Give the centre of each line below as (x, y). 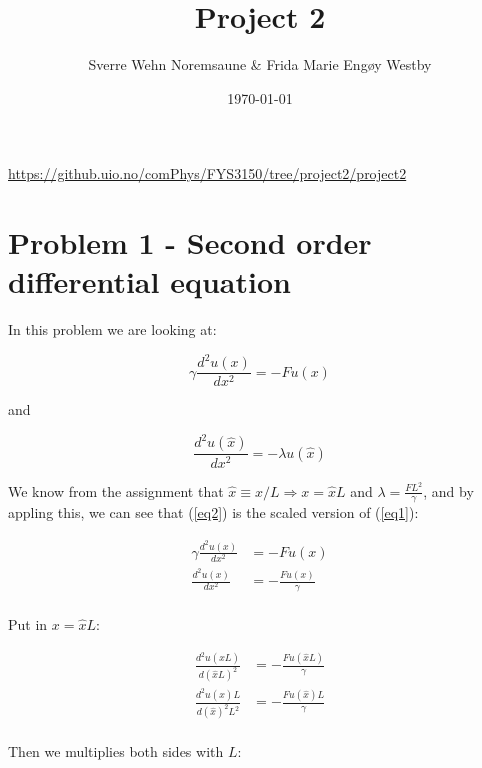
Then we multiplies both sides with (116, 751)
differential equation (149, 281)
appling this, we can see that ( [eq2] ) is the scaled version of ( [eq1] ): (213, 512)
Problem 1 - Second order (190, 242)
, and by (448, 490)
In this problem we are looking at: (112, 329)
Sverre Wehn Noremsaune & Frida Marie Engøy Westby (260, 64)
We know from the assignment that (116, 490)
